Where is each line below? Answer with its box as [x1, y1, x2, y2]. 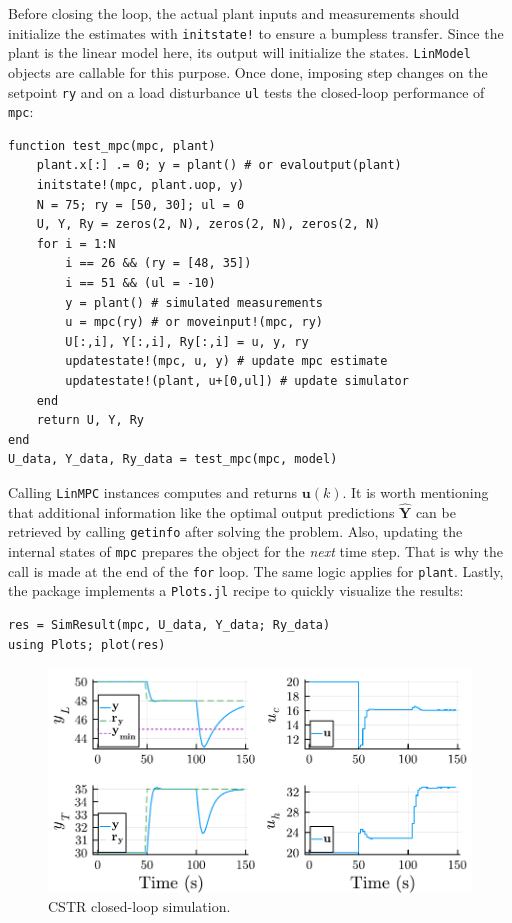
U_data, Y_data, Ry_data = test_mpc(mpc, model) [8, 452, 338, 467]
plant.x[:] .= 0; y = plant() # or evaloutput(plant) [36, 158, 402, 173]
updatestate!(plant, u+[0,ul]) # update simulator [65, 373, 409, 388]
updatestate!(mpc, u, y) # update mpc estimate [65, 354, 388, 369]
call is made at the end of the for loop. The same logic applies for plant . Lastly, [8, 560, 504, 581]
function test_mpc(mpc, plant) [8, 138, 216, 153]
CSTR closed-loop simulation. [48, 896, 231, 917]
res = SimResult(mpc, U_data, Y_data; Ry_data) [8, 618, 331, 632]
